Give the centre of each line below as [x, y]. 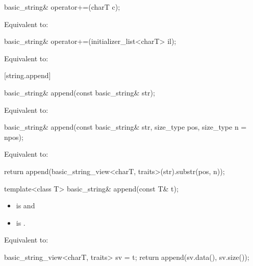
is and [26, 205]
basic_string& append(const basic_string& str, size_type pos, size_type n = [125, 127]
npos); [14, 137]
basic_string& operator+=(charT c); [62, 7]
